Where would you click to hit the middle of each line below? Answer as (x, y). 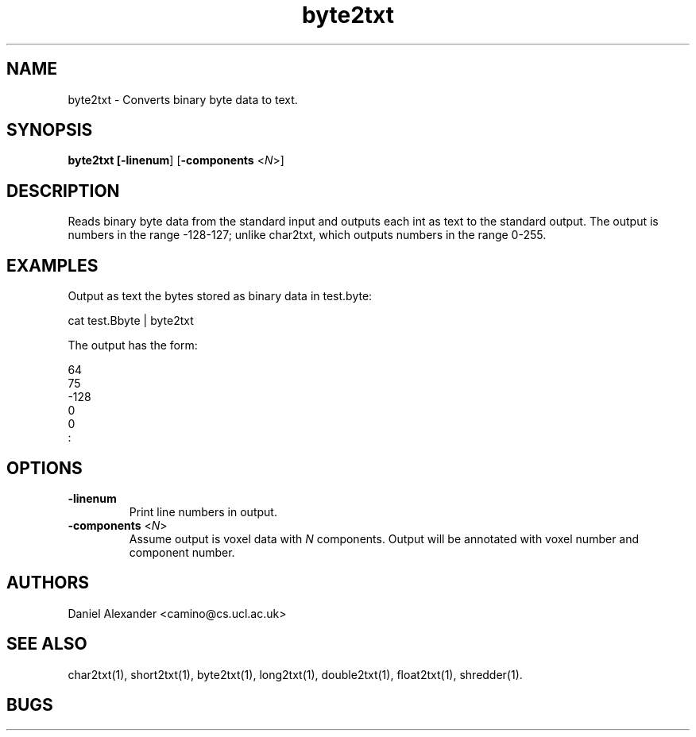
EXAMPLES (52, 265)
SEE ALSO (47, 644)
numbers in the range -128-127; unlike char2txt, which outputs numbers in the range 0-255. (307, 235)
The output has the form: (133, 345)
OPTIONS (44, 468)
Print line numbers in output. (203, 511)
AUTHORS (48, 583)
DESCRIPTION (63, 191)
